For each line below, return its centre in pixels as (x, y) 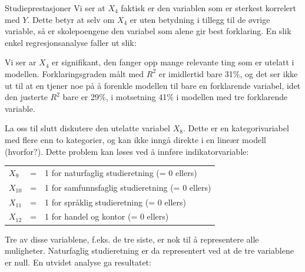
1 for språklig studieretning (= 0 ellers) (116, 202)
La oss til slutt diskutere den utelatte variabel (87, 128)
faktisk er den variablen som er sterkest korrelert (208, 8)
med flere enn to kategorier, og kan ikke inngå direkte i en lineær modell (135, 139)
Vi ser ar (21, 62)
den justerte (26, 97)
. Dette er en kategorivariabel (236, 128)
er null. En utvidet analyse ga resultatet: (78, 262)
